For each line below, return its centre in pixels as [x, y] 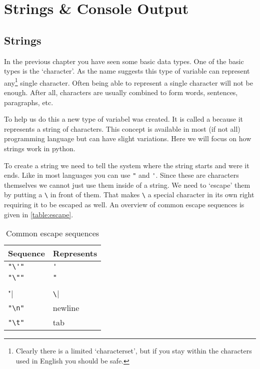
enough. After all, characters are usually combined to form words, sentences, [121, 92]
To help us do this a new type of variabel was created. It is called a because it [123, 119]
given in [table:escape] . [39, 214]
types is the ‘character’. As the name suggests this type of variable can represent [127, 71]
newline [66, 308]
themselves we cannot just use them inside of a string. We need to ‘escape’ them [127, 185]
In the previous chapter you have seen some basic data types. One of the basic [124, 61]
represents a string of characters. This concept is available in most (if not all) [122, 128]
